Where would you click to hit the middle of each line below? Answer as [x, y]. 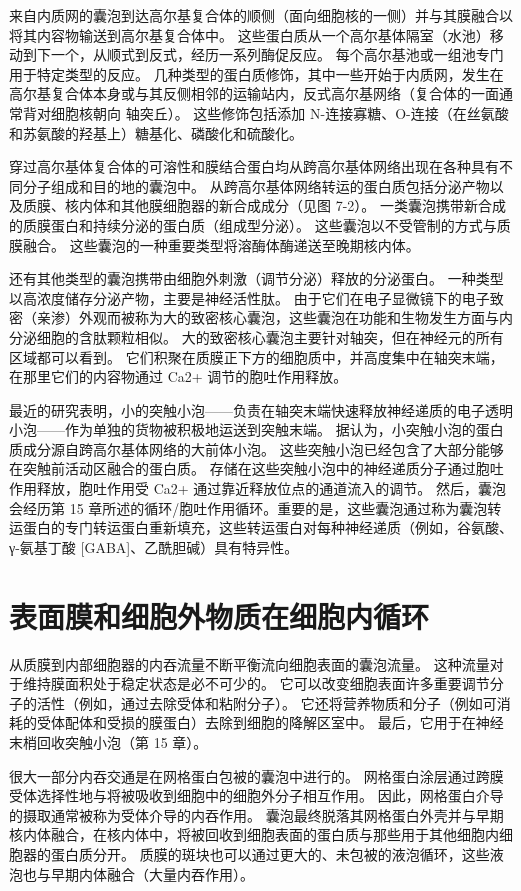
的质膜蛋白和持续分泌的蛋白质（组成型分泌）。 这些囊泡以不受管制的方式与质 [260, 224]
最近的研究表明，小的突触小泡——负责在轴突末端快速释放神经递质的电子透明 [261, 409]
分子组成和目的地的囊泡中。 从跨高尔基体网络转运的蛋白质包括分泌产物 [256, 185]
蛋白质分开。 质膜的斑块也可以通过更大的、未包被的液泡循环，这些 [270, 853]
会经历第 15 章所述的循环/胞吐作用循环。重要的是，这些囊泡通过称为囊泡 [248, 507]
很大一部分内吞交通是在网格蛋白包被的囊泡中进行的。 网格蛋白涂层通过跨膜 [256, 775]
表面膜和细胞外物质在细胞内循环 [219, 615]
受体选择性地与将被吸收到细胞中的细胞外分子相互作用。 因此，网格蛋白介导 [256, 795]
